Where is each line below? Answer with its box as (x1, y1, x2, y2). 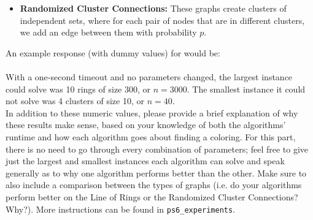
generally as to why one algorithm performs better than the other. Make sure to (6, 166, 307, 179)
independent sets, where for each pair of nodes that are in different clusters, (20, 13, 305, 26)
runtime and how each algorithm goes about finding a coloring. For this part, (6, 130, 296, 143)
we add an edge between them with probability (20, 26, 197, 39)
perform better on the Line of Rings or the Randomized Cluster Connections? (6, 190, 298, 203)
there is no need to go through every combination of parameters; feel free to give (6, 142, 309, 155)
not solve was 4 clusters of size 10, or (6, 94, 144, 107)
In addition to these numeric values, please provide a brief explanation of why (6, 106, 298, 119)
